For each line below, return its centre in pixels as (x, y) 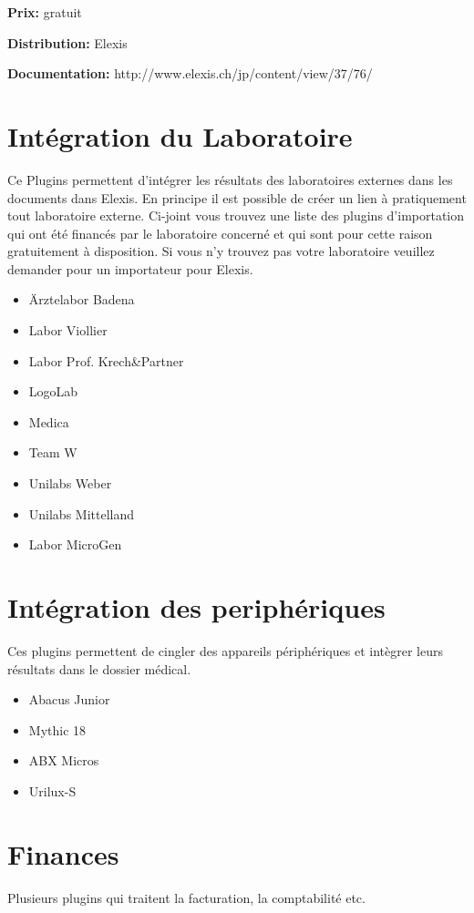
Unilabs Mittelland (82, 513)
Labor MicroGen (75, 544)
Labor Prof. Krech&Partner (106, 360)
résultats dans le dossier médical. (99, 668)
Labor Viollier (68, 330)
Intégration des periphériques (196, 607)
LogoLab (53, 391)
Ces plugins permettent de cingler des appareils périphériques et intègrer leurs (225, 650)
